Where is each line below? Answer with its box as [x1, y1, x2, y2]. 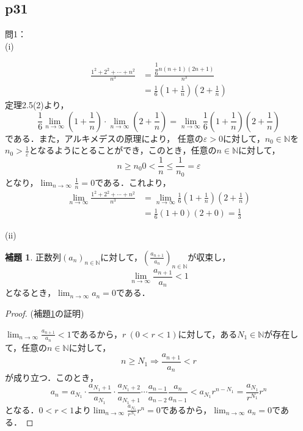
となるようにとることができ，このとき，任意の [29, 144, 217, 157]
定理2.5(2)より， [5, 98, 69, 111]
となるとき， [5, 286, 56, 299]
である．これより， [95, 175, 171, 188]
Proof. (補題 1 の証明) [5, 307, 84, 320]
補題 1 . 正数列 [5, 250, 61, 263]
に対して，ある [178, 327, 238, 340]
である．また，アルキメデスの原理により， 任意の [5, 131, 203, 144]
